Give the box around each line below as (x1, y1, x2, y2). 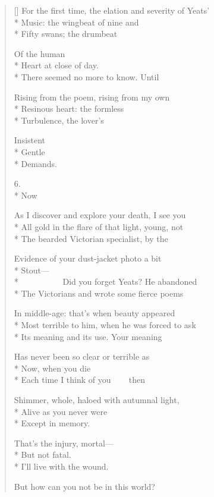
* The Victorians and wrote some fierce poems (14, 287, 184, 299)
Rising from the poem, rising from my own (14, 90, 170, 103)
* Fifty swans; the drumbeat (14, 27, 118, 40)
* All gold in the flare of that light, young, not (14, 220, 184, 232)
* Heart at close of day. (14, 59, 99, 71)
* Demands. (14, 157, 58, 169)
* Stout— (14, 263, 49, 276)
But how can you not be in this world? (14, 480, 155, 492)
